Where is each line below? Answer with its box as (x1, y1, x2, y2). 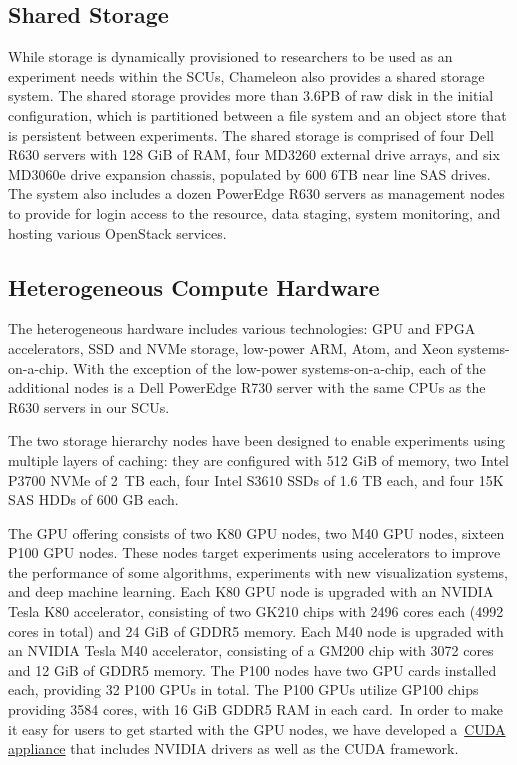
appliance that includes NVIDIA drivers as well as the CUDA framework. (8, 738, 459, 759)
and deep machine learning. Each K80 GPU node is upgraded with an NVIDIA (8, 581, 494, 602)
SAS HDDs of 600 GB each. (8, 489, 179, 510)
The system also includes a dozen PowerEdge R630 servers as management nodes (8, 183, 505, 204)
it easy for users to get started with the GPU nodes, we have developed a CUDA (8, 718, 506, 739)
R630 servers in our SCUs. (8, 396, 170, 417)
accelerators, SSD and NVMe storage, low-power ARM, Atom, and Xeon (8, 337, 454, 358)
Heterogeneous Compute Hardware (8, 271, 380, 302)
